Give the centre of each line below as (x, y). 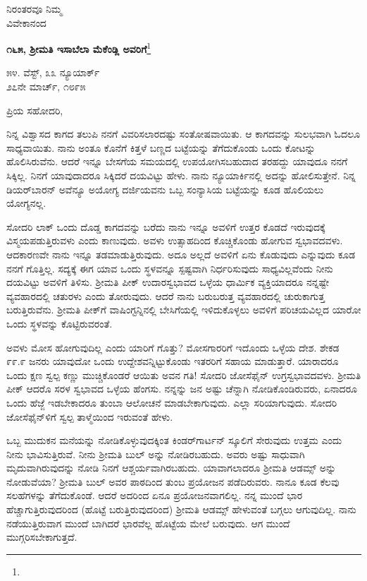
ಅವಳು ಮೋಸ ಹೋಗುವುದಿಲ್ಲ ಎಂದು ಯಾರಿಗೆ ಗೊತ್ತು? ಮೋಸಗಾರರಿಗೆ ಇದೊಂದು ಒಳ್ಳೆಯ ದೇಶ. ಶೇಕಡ (173, 347)
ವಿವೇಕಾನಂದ (26, 22)
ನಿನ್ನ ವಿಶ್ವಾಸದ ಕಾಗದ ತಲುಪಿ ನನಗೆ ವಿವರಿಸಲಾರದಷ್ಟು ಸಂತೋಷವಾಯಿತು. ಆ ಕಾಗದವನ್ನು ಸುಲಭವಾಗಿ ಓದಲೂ (183, 134)
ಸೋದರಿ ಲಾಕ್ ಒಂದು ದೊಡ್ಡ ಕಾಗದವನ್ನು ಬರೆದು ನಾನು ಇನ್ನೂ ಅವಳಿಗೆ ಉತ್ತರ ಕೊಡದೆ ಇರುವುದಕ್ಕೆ (166, 226)
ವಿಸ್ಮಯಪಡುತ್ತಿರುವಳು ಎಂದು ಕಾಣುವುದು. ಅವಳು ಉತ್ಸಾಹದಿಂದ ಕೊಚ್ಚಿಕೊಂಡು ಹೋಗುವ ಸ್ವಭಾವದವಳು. (175, 240)
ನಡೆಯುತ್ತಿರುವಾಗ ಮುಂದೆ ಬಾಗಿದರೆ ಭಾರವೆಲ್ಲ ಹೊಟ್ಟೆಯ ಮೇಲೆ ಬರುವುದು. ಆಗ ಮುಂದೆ (148, 523)
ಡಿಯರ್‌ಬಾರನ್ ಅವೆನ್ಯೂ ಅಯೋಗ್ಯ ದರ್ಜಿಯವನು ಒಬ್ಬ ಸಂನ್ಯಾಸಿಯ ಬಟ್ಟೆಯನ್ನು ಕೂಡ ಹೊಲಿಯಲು (165, 189)
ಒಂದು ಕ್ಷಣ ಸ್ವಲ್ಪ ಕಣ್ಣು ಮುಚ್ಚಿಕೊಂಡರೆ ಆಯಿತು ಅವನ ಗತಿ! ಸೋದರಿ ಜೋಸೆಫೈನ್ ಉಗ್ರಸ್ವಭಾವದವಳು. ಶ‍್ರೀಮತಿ (184, 375)
